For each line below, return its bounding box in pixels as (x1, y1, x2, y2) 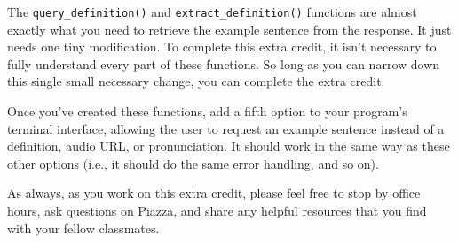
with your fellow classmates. (7, 218, 160, 237)
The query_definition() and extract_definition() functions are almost (7, 3, 417, 20)
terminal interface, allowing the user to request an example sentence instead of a (7, 119, 445, 137)
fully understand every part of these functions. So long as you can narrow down (7, 54, 440, 73)
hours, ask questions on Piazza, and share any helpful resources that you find (7, 201, 427, 219)
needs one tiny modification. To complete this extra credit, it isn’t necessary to (7, 37, 437, 56)
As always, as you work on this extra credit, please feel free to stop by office (7, 184, 421, 202)
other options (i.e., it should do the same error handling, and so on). (7, 153, 379, 172)
